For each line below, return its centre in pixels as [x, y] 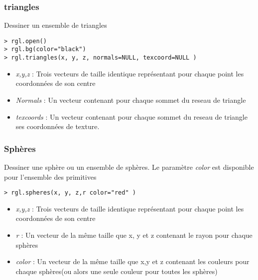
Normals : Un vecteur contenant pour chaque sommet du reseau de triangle [131, 100]
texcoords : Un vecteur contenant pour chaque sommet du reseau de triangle [131, 116]
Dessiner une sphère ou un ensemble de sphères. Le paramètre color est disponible [129, 167]
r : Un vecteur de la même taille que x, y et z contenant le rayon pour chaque [134, 235]
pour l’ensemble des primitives [50, 176]
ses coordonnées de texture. [58, 126]
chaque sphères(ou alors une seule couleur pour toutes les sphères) [117, 271]
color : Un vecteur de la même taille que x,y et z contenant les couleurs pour [132, 261]
